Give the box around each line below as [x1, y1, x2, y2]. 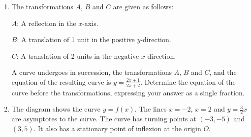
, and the [209, 67, 237, 77]
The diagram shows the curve [11, 104, 101, 114]
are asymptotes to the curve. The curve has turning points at [11, 114, 196, 124]
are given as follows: [113, 1, 174, 11]
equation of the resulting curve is [11, 76, 111, 87]
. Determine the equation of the [140, 76, 236, 87]
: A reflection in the [17, 18, 76, 28]
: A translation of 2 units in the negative [16, 50, 139, 61]
